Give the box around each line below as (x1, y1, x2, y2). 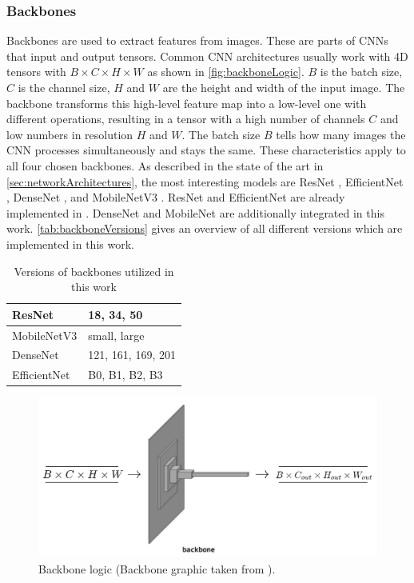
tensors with (6, 63, 66, 80)
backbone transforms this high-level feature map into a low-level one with (6, 94, 367, 111)
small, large (88, 326, 145, 343)
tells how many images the (276, 126, 406, 142)
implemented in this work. (6, 235, 134, 252)
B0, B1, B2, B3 (88, 366, 163, 383)
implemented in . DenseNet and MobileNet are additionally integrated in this (6, 204, 384, 221)
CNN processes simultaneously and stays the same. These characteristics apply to (6, 142, 406, 158)
